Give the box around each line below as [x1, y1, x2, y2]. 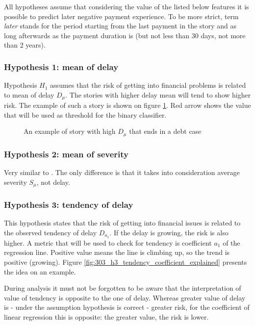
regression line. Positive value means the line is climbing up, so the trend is [4, 247, 230, 257]
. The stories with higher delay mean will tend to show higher [65, 89, 251, 100]
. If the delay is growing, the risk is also [109, 227, 229, 237]
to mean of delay [4, 89, 54, 100]
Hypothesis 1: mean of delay [4, 60, 119, 73]
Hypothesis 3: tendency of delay [4, 199, 133, 211]
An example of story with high [24, 126, 116, 136]
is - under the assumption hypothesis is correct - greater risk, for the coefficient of [4, 302, 250, 312]
